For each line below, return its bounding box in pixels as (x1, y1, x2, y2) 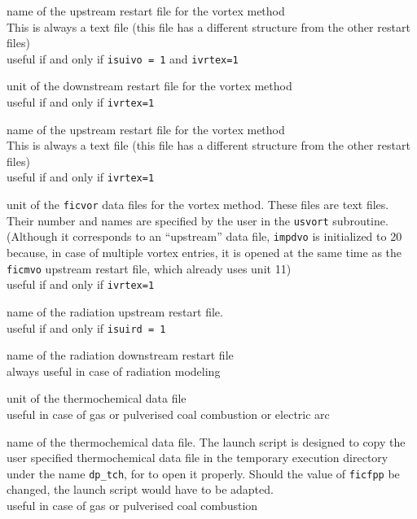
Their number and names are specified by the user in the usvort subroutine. (7, 212, 388, 229)
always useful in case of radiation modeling (7, 362, 221, 379)
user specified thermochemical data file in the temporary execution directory (7, 449, 388, 466)
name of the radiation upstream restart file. (7, 303, 223, 320)
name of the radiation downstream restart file (7, 347, 234, 364)
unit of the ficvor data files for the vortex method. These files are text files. (7, 196, 389, 213)
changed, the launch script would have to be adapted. (7, 481, 274, 498)
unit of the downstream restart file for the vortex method (7, 77, 292, 94)
